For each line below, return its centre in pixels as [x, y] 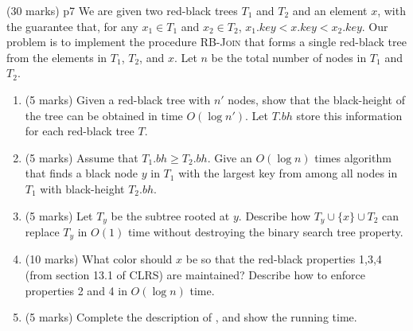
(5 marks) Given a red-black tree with [118, 99]
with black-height [82, 188]
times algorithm [353, 157]
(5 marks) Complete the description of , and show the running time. [191, 317]
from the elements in [57, 57]
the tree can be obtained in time [104, 115]
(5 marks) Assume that [82, 157]
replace [42, 231]
